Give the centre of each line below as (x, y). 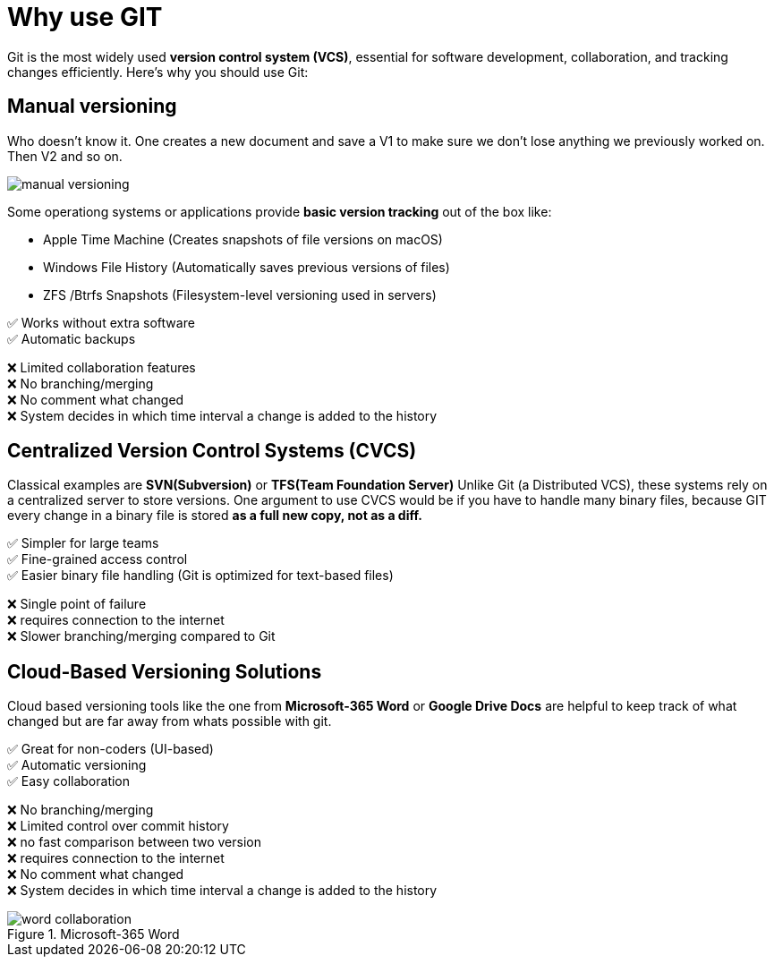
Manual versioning (92, 107)
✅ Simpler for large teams (83, 543)
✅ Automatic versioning (77, 765)
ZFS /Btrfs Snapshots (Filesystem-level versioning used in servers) (240, 294)
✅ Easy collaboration (69, 781)
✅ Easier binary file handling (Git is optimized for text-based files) (200, 576)
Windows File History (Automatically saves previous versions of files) (247, 267)
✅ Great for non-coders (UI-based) (111, 749)
